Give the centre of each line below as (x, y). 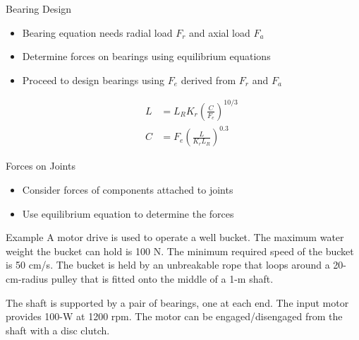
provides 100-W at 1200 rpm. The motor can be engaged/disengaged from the (174, 316)
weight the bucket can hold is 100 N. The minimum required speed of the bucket (180, 251)
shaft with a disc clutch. (58, 330)
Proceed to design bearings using (93, 80)
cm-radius (27, 279)
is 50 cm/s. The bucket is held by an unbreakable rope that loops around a (168, 265)
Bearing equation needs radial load (97, 32)
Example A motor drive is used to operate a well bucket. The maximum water (175, 237)
